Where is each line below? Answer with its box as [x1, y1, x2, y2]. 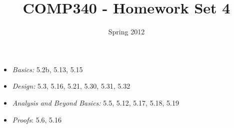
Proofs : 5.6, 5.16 [12, 114, 62, 125]
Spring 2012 [108, 26, 145, 37]
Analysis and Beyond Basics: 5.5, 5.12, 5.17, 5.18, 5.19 [12, 97, 179, 108]
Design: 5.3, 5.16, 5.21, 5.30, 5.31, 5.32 [12, 81, 130, 91]
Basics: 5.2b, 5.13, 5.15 [12, 64, 83, 74]
